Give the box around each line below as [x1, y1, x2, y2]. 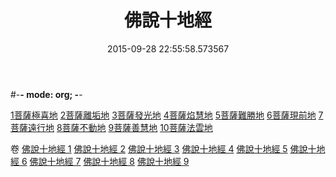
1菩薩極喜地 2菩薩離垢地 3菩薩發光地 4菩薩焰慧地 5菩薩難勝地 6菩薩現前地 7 [10, 109, 324, 121]
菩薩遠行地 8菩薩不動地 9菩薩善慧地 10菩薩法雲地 [10, 121, 213, 133]
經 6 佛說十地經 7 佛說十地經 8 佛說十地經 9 [10, 155, 190, 167]
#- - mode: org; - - [10, 88, 83, 100]
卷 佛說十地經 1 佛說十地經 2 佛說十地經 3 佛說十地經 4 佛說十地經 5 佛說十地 [10, 142, 326, 155]
